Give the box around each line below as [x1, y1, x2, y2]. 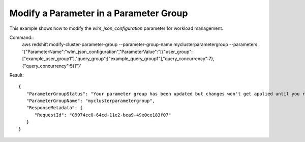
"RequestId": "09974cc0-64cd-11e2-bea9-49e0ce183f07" [34, 112, 171, 118]
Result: [9, 72, 24, 78]
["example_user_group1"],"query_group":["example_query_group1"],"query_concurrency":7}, [22, 56, 215, 62]
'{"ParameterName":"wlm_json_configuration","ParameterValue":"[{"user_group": [22, 49, 193, 55]
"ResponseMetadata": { [26, 105, 83, 111]
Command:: [9, 34, 34, 40]
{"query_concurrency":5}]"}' [22, 63, 82, 69]
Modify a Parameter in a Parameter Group [9, 8, 188, 19]
